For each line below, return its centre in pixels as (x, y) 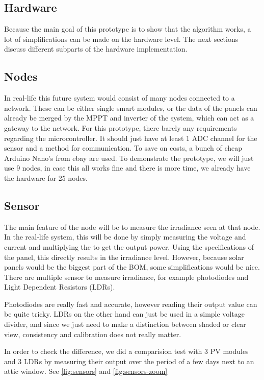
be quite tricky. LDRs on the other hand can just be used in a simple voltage (124, 314)
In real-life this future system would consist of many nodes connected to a (120, 98)
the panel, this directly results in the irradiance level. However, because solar (124, 257)
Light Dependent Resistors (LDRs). (60, 287)
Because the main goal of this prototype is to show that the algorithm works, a (128, 29)
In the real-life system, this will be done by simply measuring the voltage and (125, 237)
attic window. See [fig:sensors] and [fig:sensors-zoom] (86, 371)
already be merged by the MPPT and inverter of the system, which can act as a (129, 118)
